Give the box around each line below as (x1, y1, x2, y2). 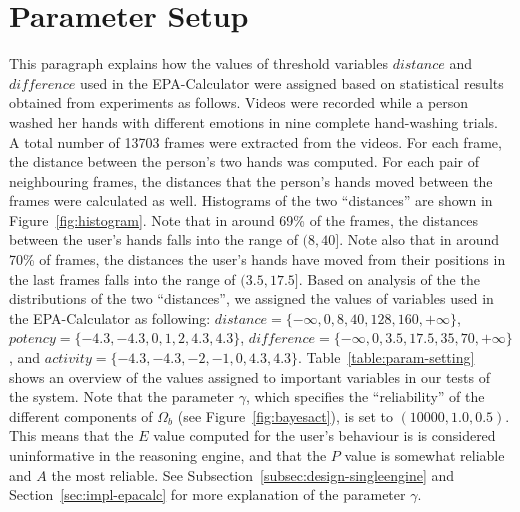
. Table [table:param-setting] (298, 347, 475, 368)
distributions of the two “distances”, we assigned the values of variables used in (9, 288, 494, 309)
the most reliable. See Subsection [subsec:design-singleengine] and (51, 464, 455, 485)
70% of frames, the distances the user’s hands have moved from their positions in (9, 249, 506, 270)
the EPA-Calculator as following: (9, 307, 211, 328)
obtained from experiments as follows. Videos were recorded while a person (9, 92, 469, 113)
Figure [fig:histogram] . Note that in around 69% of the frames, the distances (9, 209, 478, 230)
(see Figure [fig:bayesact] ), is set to (177, 405, 393, 426)
